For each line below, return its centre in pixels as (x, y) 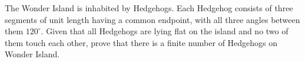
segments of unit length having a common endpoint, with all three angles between (152, 19)
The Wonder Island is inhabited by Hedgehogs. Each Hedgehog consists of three (149, 8)
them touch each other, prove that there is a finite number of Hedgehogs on (141, 42)
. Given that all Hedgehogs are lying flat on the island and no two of (165, 31)
